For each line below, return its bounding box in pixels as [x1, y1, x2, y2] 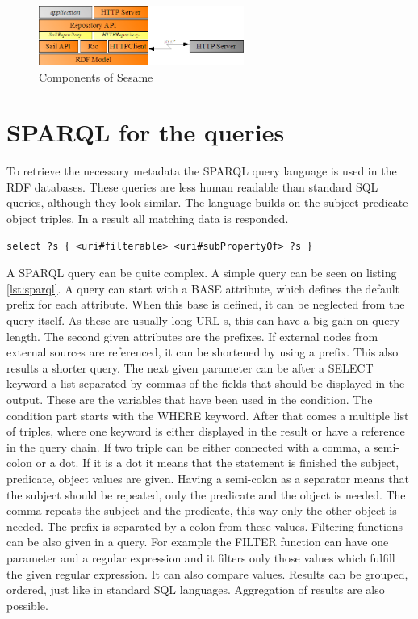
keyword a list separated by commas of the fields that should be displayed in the [6, 375, 405, 392]
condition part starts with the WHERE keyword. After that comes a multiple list [6, 406, 409, 423]
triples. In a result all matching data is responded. [40, 210, 289, 227]
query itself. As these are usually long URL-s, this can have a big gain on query [6, 312, 400, 329]
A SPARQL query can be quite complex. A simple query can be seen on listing [6, 264, 397, 281]
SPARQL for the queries [6, 116, 285, 149]
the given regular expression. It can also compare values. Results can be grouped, [6, 565, 408, 582]
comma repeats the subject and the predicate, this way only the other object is [6, 502, 397, 519]
